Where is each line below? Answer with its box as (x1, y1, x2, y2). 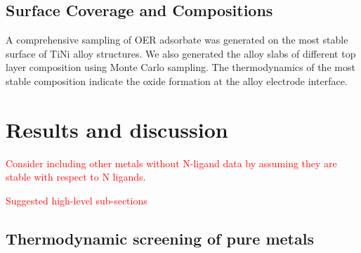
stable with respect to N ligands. (6, 169, 146, 184)
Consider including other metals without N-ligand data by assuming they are (6, 155, 337, 170)
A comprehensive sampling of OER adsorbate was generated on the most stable (6, 32, 348, 47)
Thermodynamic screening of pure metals (6, 227, 314, 249)
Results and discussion (6, 115, 228, 143)
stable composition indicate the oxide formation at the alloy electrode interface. (6, 73, 348, 88)
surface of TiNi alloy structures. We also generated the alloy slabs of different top (6, 46, 356, 60)
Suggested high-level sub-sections (6, 193, 147, 207)
